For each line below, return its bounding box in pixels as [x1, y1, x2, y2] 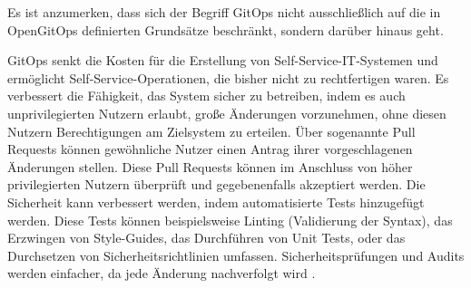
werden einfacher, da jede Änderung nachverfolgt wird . [7, 264, 316, 283]
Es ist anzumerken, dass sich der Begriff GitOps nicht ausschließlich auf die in [7, 3, 441, 21]
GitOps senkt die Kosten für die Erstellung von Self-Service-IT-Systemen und [7, 51, 438, 70]
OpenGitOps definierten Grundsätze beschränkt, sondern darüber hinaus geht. [7, 20, 444, 39]
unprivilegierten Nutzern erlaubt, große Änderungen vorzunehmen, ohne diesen [7, 103, 446, 122]
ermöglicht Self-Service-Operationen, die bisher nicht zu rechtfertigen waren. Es [7, 68, 449, 87]
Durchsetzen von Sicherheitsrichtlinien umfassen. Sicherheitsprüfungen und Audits [7, 245, 465, 264]
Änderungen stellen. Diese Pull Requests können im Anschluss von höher [7, 157, 413, 176]
